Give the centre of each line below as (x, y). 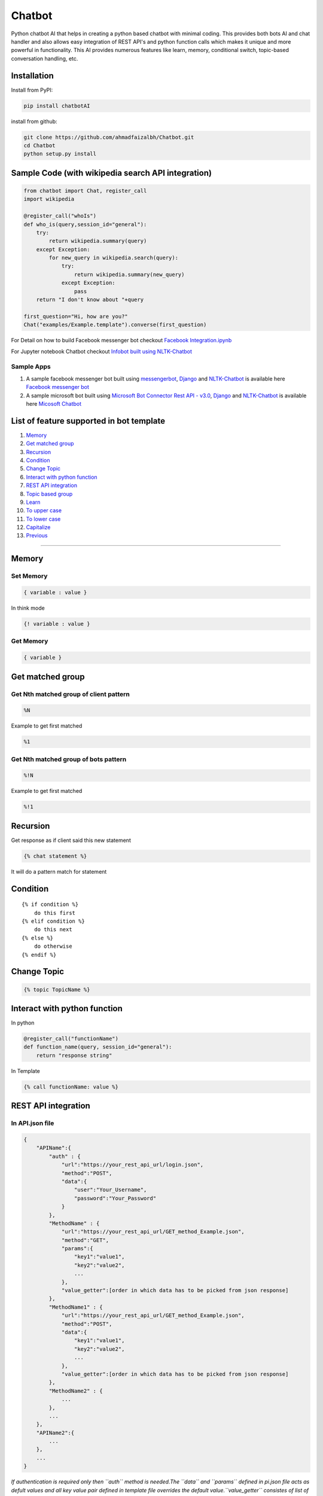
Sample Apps (31, 367)
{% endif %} (39, 955)
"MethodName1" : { (76, 1307)
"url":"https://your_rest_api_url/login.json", (132, 1165)
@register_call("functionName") (71, 1039)
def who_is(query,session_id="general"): (85, 224)
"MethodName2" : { (76, 1391)
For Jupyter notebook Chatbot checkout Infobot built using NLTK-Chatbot (102, 351)
